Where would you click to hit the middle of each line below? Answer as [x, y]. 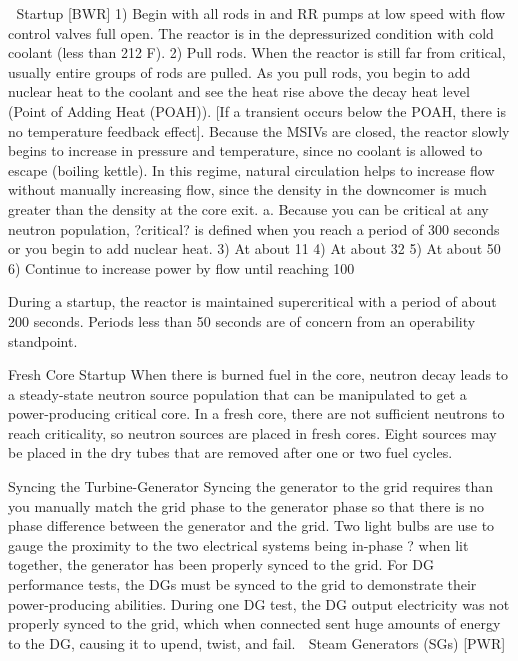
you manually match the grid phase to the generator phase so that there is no [246, 505]
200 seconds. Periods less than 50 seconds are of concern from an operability [242, 320]
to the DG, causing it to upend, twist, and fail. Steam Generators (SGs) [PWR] [257, 642]
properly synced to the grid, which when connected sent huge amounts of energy [254, 623]
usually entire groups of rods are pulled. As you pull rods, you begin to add [239, 71]
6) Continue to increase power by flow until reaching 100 [181, 267]
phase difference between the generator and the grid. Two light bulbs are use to [251, 525]
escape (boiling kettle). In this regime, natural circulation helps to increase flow [251, 169]
